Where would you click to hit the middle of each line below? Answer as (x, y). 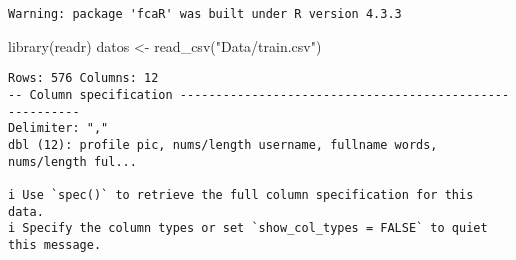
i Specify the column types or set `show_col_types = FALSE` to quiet (248, 228)
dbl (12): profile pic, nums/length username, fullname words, (223, 144)
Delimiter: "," (58, 128)
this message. (55, 244)
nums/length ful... (72, 161)
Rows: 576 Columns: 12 (83, 78)
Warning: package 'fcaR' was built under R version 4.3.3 (205, 14)
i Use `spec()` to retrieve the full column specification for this (241, 194)
